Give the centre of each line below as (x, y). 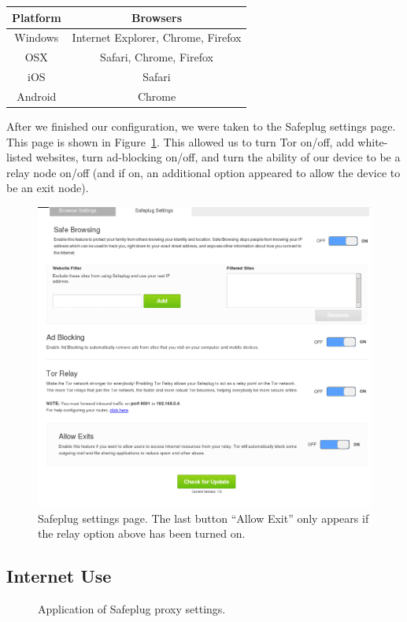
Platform (37, 17)
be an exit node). (48, 188)
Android (37, 96)
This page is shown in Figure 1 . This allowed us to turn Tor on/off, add (180, 141)
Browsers (157, 17)
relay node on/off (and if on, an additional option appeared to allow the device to (203, 172)
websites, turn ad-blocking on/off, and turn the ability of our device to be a (218, 157)
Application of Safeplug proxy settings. (132, 609)
